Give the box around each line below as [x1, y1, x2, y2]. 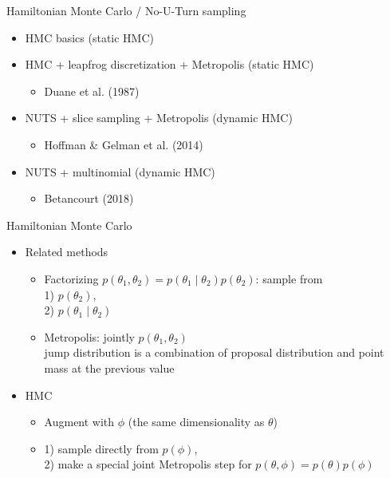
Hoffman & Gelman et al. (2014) [44, 136, 203, 152]
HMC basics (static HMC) [25, 29, 155, 45]
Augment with [44, 413, 115, 430]
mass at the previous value [44, 359, 175, 376]
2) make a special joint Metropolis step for [44, 456, 252, 472]
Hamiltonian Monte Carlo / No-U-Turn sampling [6, 2, 246, 18]
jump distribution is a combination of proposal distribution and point [44, 344, 384, 361]
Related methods [25, 243, 108, 260]
